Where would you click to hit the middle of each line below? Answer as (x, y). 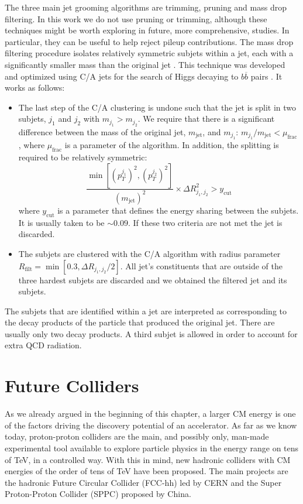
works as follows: (35, 88)
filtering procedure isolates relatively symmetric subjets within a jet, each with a (149, 53)
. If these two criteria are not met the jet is (205, 222)
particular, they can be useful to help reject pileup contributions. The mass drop (149, 41)
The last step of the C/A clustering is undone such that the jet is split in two (157, 107)
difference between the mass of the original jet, (102, 131)
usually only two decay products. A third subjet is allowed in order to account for (151, 333)
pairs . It (266, 76)
